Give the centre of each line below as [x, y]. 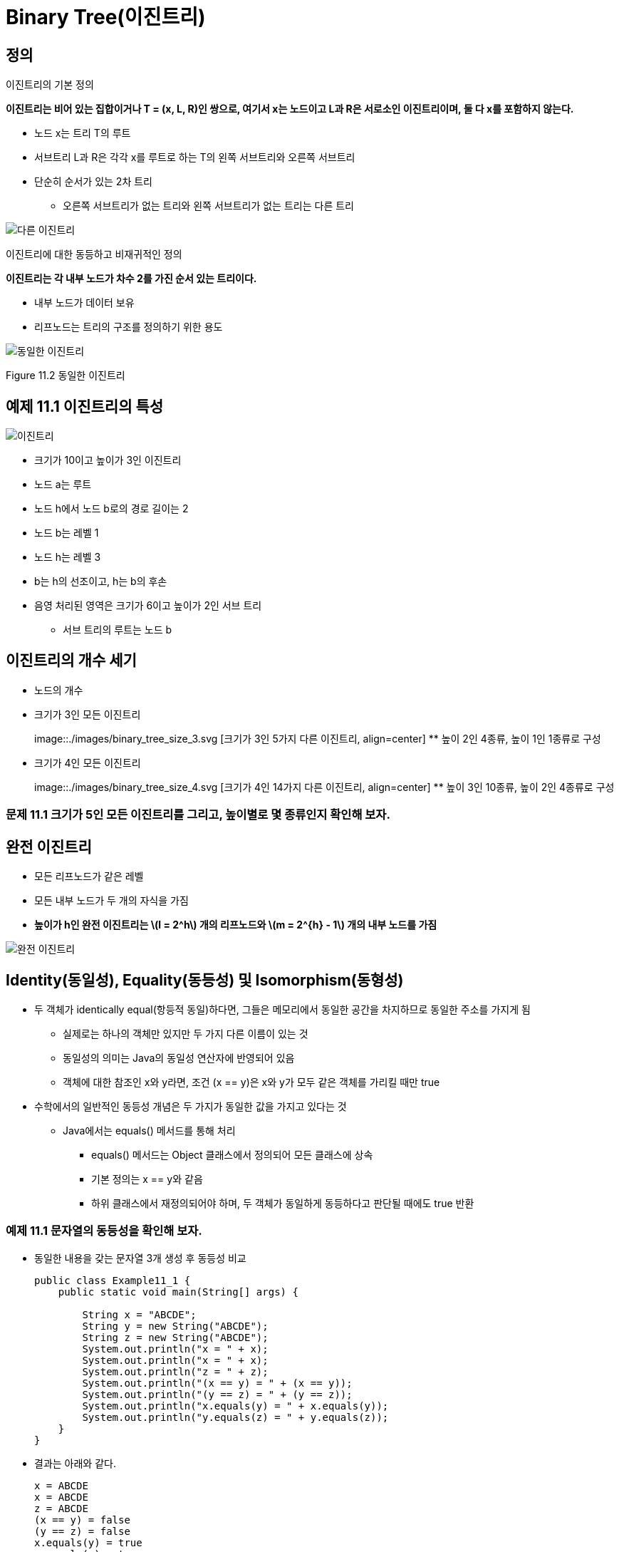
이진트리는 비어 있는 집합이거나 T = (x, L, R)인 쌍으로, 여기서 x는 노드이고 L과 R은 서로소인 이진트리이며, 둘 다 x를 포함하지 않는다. [290, 109]
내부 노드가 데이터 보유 [84, 303]
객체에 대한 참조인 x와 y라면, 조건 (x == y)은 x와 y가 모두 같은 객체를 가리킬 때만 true [251, 1082]
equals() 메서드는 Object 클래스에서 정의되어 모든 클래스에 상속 [232, 1154]
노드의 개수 [59, 690]
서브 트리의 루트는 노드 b [118, 630]
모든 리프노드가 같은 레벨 [89, 876]
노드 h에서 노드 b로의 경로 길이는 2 [111, 509]
